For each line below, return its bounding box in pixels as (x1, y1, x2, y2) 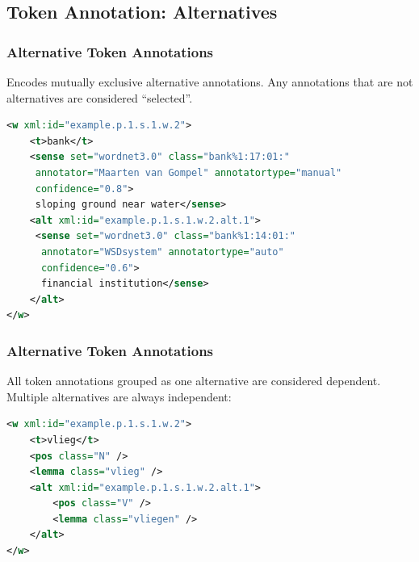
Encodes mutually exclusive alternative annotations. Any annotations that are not (6, 73, 413, 90)
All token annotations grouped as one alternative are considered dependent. (6, 372, 381, 389)
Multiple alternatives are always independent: (6, 388, 232, 405)
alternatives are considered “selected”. (6, 89, 193, 106)
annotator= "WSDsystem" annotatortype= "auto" (40, 245, 284, 258)
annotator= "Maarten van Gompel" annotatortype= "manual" (35, 166, 342, 178)
